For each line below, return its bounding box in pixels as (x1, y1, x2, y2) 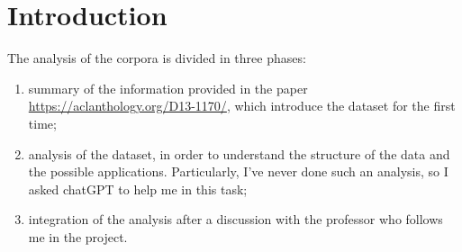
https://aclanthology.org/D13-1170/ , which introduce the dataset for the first (28, 96, 456, 115)
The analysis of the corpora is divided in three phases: (7, 49, 306, 67)
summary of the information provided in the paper (28, 78, 308, 97)
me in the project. (28, 227, 128, 246)
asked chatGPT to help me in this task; (28, 179, 248, 198)
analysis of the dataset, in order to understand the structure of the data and (28, 144, 450, 163)
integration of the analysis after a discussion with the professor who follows (28, 210, 443, 229)
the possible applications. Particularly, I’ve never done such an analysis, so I (28, 162, 448, 181)
